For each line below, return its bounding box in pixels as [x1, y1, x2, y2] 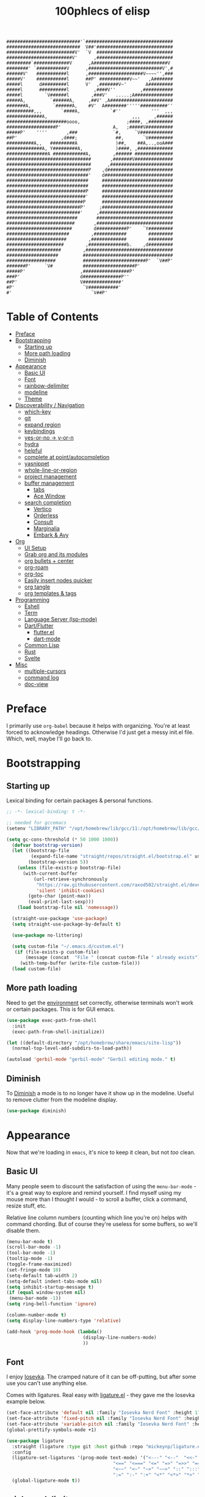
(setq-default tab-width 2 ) [6, 1272, 78, 1278]
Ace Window [33, 493, 66, 500]
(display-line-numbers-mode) [82, 1334, 157, 1341]
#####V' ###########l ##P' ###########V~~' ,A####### [6, 76, 173, 82]
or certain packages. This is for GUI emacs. [6, 1006, 115, 1013]
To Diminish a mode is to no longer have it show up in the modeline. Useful [6, 1089, 194, 1096]
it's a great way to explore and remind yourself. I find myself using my [6, 1189, 182, 1196]
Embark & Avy [33, 531, 69, 538]
